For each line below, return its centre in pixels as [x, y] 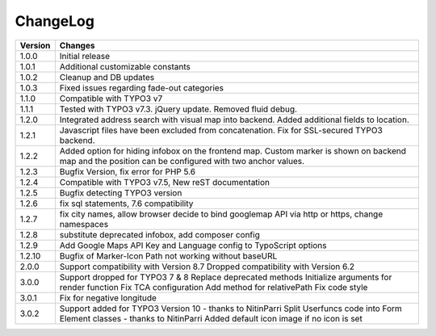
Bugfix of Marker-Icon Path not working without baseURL [168, 256]
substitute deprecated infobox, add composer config [159, 234]
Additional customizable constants [125, 66]
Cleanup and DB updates [107, 77]
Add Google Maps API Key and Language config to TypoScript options [193, 245]
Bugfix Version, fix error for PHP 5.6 [128, 171]
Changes [77, 45]
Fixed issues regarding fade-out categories [142, 87]
